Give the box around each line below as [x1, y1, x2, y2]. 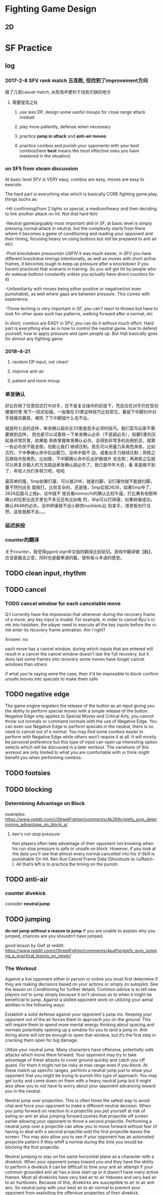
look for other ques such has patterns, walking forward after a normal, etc [5, 310, 153, 316]
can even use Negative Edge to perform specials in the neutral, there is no [5, 724, 154, 730]
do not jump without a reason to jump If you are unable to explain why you [5, 928, 156, 934]
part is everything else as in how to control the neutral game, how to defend [5, 325, 157, 331]
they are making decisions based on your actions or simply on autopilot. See [5, 981, 158, 987]
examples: [5, 811, 26, 817]
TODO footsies [5, 769, 51, 777]
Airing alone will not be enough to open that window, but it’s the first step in [5, 1032, 156, 1038]
